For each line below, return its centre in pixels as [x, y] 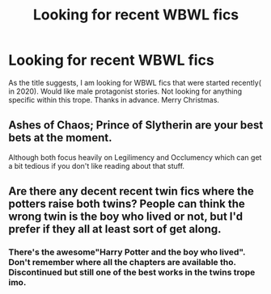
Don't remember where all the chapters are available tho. [122, 262]
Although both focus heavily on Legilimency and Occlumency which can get [135, 157]
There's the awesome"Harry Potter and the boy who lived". [127, 252]
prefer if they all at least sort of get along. [115, 229]
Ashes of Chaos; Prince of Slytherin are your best [136, 126]
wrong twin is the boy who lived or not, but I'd [126, 217]
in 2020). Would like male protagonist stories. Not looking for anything [125, 91]
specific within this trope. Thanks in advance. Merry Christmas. [114, 99]
